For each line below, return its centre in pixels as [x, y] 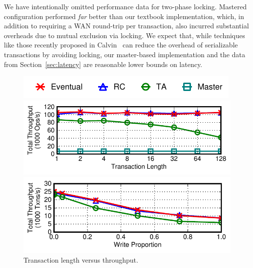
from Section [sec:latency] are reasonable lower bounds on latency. [103, 64]
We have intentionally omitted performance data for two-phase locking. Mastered [125, 6]
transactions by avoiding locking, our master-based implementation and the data [125, 54]
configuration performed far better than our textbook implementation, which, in [124, 16]
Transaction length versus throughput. [81, 259]
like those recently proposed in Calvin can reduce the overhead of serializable [121, 45]
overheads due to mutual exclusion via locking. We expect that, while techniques [125, 35]
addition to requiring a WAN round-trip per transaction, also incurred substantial [126, 26]
